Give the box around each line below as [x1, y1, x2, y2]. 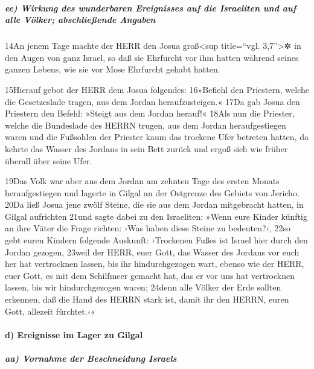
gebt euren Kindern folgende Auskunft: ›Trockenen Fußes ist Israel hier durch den [5, 234, 308, 246]
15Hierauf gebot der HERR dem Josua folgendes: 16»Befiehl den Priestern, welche [5, 83, 309, 95]
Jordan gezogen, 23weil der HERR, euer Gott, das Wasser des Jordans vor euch [5, 245, 300, 258]
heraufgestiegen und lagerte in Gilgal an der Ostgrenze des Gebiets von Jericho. [5, 186, 300, 199]
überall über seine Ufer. [5, 154, 92, 167]
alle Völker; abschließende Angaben [5, 13, 156, 26]
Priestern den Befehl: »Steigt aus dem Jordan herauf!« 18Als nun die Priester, [5, 107, 295, 120]
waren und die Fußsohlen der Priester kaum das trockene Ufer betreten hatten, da [5, 130, 309, 143]
